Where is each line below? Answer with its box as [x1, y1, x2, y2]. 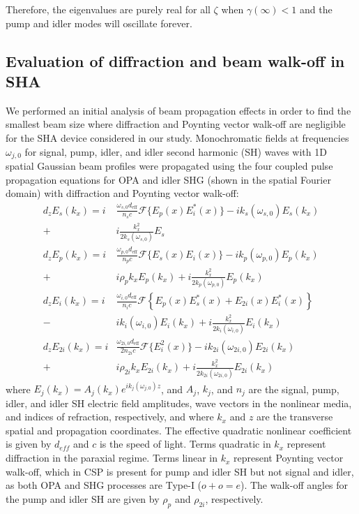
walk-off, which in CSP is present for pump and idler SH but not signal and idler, [6, 464, 354, 478]
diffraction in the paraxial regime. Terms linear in [6, 450, 218, 465]
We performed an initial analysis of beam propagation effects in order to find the [6, 103, 351, 117]
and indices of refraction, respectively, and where [6, 409, 214, 424]
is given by [6, 436, 52, 451]
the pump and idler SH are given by [6, 491, 160, 506]
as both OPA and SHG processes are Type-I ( [6, 478, 202, 492]
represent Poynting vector [234, 450, 344, 465]
